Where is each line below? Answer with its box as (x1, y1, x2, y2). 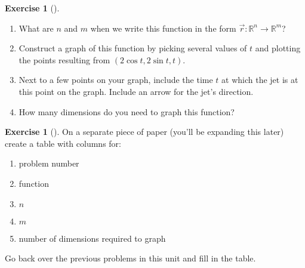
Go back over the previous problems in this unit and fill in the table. (5, 252, 256, 264)
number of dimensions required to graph (19, 232, 166, 244)
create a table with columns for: (5, 137, 121, 149)
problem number (19, 157, 79, 170)
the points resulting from (19, 53, 110, 66)
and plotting (255, 42, 301, 54)
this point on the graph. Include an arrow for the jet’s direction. (19, 85, 254, 97)
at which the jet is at (221, 73, 298, 86)
